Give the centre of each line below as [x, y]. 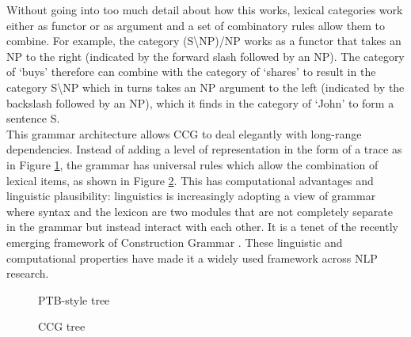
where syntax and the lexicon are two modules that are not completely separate [200, 211]
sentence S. [33, 118]
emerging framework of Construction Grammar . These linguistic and [175, 242]
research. [28, 273]
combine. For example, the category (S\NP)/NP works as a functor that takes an [204, 41]
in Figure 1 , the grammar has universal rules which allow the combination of [192, 164]
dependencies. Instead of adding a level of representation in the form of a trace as [204, 149]
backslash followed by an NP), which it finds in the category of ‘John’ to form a [200, 102]
